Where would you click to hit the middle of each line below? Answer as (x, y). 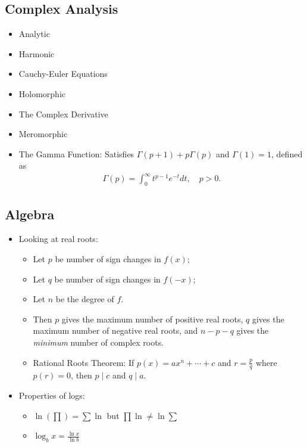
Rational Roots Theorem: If (84, 362)
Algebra (30, 214)
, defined (287, 153)
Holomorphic (42, 93)
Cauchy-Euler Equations (63, 74)
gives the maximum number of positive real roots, (152, 319)
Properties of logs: (52, 395)
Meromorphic (43, 134)
